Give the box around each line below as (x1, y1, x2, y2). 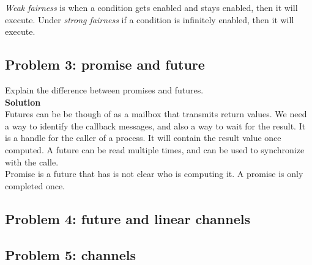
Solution (5, 95, 41, 108)
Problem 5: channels (5, 245, 136, 264)
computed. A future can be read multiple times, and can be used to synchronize (5, 143, 305, 156)
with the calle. (5, 155, 59, 168)
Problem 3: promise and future (5, 55, 205, 74)
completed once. (5, 179, 65, 192)
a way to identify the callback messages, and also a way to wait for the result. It (5, 119, 306, 132)
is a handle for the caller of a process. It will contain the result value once (5, 131, 281, 144)
